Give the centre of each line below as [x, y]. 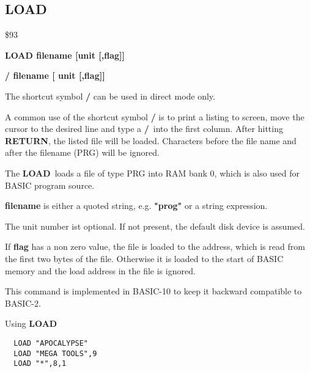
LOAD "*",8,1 [40, 364]
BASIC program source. [50, 185]
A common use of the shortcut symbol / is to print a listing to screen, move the [155, 116]
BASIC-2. [23, 303]
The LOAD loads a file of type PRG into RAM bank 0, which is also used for [153, 173]
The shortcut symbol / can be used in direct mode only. [110, 96]
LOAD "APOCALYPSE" [51, 343]
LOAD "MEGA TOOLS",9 [55, 353]
